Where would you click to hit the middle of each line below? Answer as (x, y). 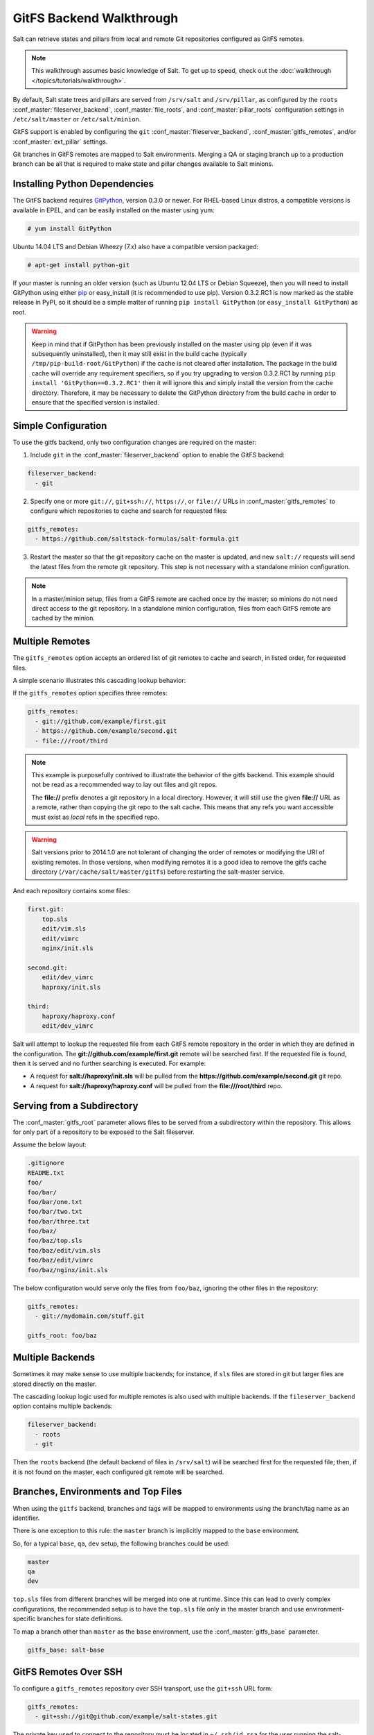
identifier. (26, 1518)
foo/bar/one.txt (55, 1202)
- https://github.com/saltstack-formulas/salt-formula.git (137, 539)
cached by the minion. (63, 618)
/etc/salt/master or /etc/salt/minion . (77, 119)
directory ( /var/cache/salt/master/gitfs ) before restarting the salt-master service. (158, 872)
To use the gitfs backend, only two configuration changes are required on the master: (135, 442)
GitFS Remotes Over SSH (68, 1672)
